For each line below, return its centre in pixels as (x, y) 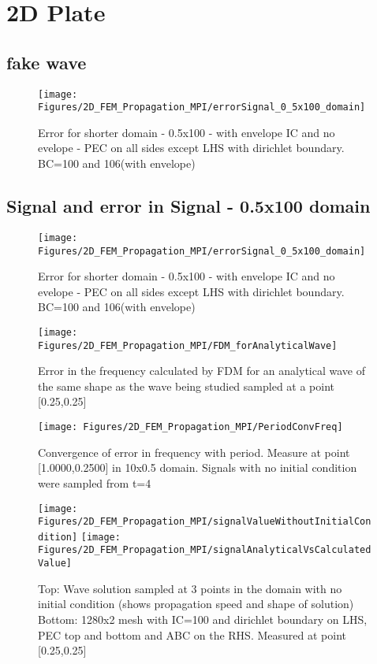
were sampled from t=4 (95, 482)
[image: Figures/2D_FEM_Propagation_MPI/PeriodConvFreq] (190, 427)
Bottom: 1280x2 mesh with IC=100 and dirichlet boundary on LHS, (203, 619)
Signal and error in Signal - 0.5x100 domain (188, 206)
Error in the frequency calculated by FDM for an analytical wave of (202, 371)
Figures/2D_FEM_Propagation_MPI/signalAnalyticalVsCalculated (205, 550)
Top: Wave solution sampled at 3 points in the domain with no (190, 588)
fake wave (47, 62)
